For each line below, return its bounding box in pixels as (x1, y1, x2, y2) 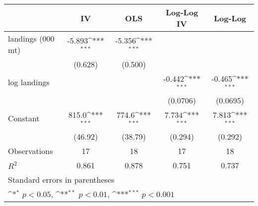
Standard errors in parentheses (8, 173, 115, 185)
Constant (8, 112, 40, 124)
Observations (8, 145, 53, 156)
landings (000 (8, 33, 55, 44)
